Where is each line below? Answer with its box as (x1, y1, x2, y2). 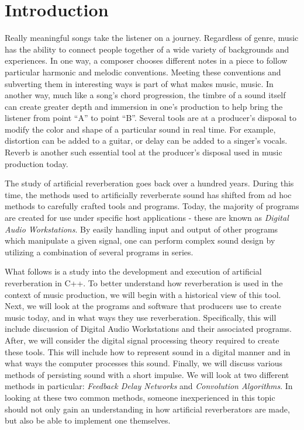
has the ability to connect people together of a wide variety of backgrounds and (5, 43, 289, 55)
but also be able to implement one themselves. (5, 414, 171, 426)
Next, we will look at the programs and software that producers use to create (5, 300, 282, 312)
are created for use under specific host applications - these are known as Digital (5, 211, 289, 224)
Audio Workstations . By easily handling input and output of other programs (5, 223, 278, 235)
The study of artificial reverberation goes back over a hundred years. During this (5, 177, 294, 189)
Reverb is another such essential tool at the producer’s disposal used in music (5, 146, 282, 158)
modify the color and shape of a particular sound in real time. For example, (5, 123, 276, 135)
